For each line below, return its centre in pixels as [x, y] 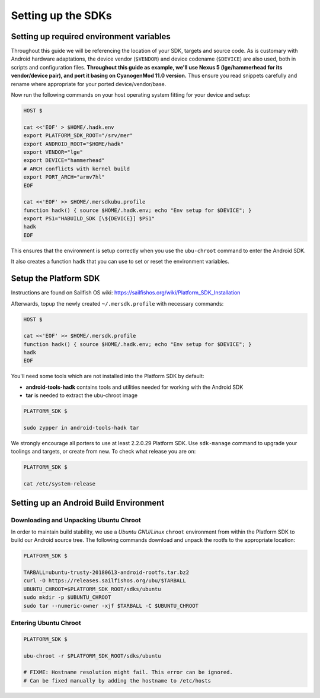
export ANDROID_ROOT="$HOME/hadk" [73, 144]
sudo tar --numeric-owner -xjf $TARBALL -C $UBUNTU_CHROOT [111, 606]
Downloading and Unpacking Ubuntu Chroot [76, 520]
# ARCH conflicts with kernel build [77, 169]
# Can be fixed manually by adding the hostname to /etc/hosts [117, 680]
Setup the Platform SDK [55, 279]
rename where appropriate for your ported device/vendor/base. [89, 84]
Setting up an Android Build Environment [88, 502]
